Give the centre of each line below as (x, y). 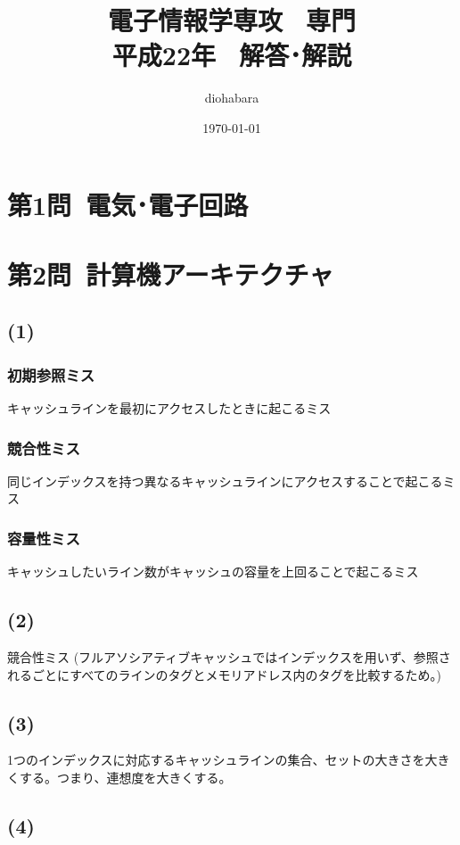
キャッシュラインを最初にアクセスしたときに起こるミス (169, 408)
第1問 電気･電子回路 (128, 204)
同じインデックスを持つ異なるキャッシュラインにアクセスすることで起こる (225, 480)
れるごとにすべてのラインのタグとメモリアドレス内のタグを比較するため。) (225, 674)
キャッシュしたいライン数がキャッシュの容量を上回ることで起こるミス (213, 572)
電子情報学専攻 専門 (232, 20)
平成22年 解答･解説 (232, 55)
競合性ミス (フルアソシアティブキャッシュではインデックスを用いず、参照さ (229, 657)
